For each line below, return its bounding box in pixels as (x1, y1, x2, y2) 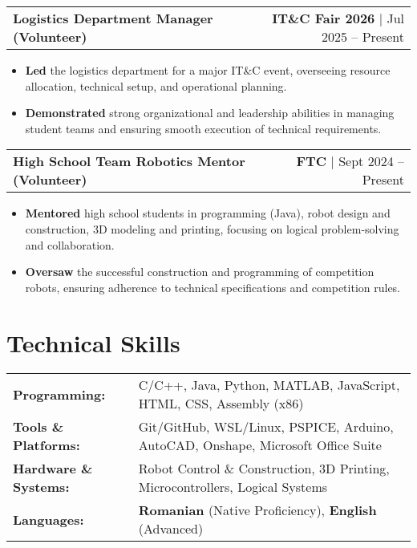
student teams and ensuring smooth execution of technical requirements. (25, 120, 382, 136)
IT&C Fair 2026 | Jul (272, 9, 404, 27)
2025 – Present (321, 27, 404, 46)
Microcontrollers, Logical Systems (138, 477, 328, 497)
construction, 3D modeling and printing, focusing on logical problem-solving (25, 220, 399, 237)
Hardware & (13, 459, 93, 478)
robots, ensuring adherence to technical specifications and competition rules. (25, 278, 401, 295)
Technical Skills (6, 326, 180, 359)
